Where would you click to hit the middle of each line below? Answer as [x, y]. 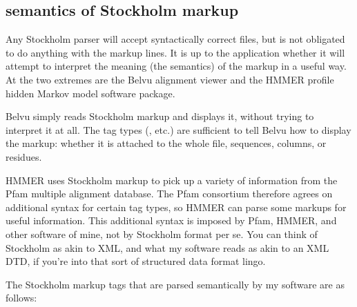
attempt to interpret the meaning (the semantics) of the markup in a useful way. [176, 66]
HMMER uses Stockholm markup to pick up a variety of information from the [172, 180]
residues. [24, 156]
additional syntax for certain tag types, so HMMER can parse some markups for [176, 207]
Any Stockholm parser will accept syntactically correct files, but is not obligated [175, 39]
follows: [21, 298]
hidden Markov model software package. [90, 93]
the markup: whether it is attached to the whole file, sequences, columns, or [166, 143]
